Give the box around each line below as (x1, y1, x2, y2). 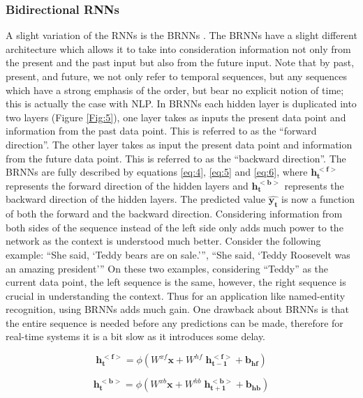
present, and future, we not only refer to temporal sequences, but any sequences (6, 69, 348, 83)
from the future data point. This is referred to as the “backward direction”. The (6, 151, 346, 165)
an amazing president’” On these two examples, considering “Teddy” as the (6, 261, 329, 275)
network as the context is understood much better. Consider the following (6, 234, 321, 248)
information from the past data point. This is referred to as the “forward (6, 123, 317, 138)
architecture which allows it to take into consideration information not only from (6, 41, 351, 56)
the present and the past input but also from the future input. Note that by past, (6, 55, 355, 70)
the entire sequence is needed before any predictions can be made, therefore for (6, 315, 343, 330)
